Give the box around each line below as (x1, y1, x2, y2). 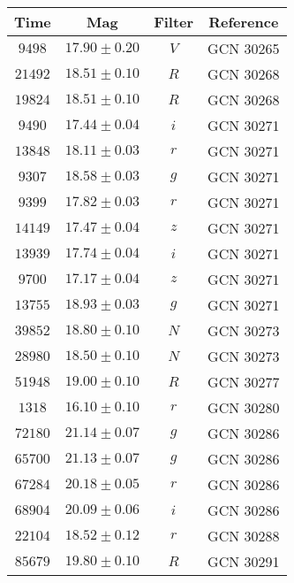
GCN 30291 (207, 551, 280, 571)
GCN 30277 (207, 372, 280, 392)
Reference (208, 12, 279, 32)
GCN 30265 (207, 38, 280, 58)
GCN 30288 (207, 525, 280, 546)
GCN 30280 (207, 397, 280, 418)
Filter (154, 12, 194, 32)
